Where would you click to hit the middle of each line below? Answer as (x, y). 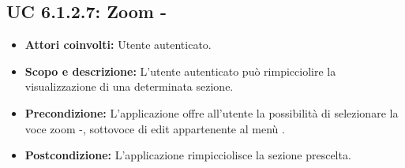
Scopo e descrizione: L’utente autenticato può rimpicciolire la (180, 71)
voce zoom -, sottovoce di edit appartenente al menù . (155, 128)
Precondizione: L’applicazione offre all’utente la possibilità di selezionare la (212, 112)
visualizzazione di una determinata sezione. (129, 86)
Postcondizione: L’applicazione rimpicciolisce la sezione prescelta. (188, 155)
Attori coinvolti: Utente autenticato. (118, 45)
